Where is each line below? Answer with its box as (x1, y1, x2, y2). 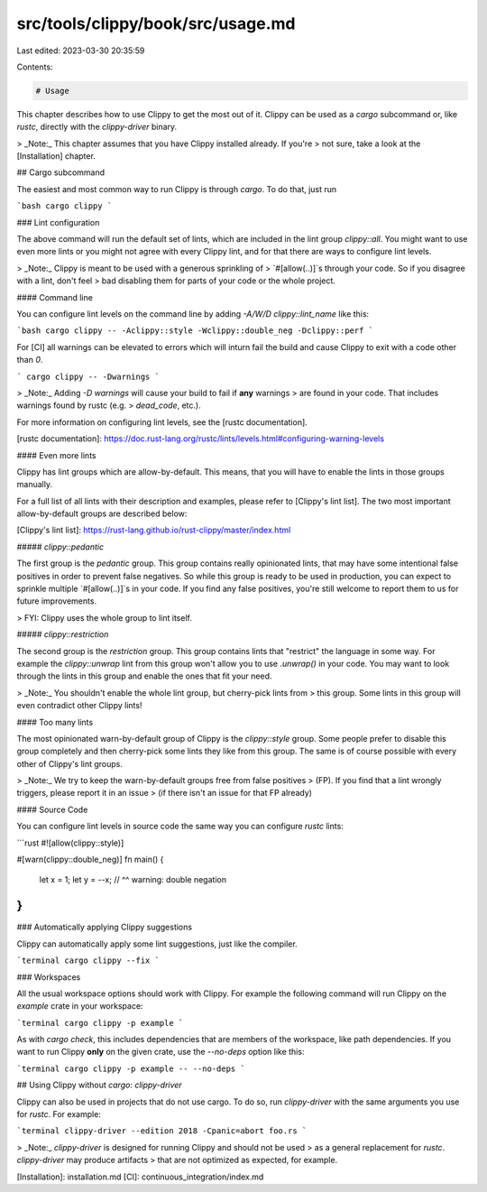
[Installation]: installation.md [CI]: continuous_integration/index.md (16, 1171, 264, 1182)
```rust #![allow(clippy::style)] (16, 837, 124, 848)
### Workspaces (16, 971, 81, 983)
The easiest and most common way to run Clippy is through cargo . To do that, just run (16, 183, 337, 194)
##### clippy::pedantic (16, 541, 104, 552)
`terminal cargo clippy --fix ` (16, 956, 160, 966)
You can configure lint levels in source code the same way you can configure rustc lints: (16, 821, 345, 832)
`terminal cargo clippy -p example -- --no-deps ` (16, 1063, 245, 1074)
